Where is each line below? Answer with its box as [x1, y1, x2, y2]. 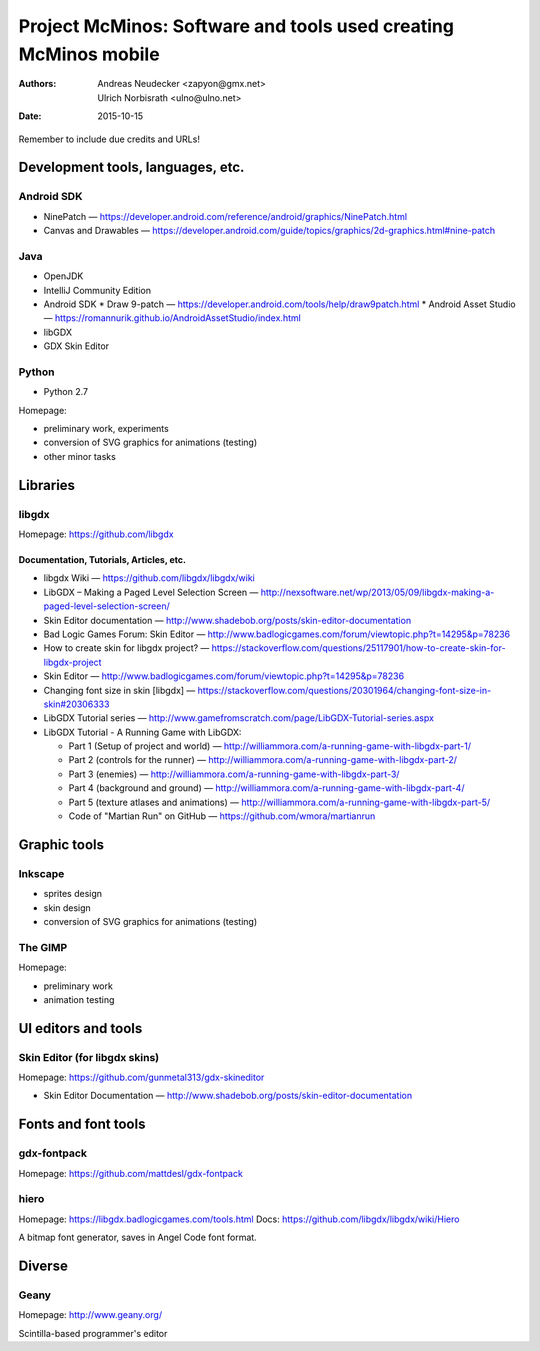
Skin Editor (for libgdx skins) [18, 1050, 160, 1064]
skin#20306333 [43, 698, 110, 710]
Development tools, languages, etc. [18, 159, 245, 176]
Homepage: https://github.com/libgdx [18, 528, 174, 540]
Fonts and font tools [18, 1116, 146, 1133]
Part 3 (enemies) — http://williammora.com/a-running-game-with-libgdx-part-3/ [68, 768, 400, 780]
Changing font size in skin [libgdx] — [43, 684, 196, 696]
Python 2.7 [43, 386, 89, 398]
